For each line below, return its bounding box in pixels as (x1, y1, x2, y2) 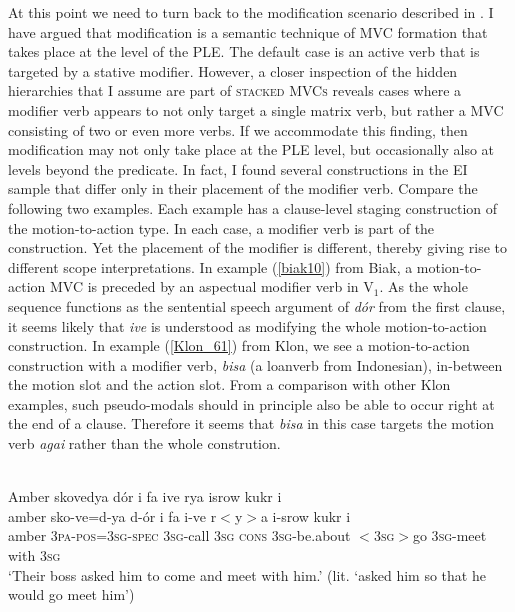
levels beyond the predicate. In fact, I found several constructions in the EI (8, 158, 468, 179)
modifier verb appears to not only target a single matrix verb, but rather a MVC (8, 99, 504, 120)
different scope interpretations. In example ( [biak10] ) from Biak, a (8, 256, 413, 277)
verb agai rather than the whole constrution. (8, 433, 281, 454)
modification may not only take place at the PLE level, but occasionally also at (8, 139, 495, 160)
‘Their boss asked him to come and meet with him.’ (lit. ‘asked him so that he (8, 564, 486, 585)
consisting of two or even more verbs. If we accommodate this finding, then (8, 119, 468, 140)
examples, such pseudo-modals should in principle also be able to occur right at (8, 393, 495, 414)
